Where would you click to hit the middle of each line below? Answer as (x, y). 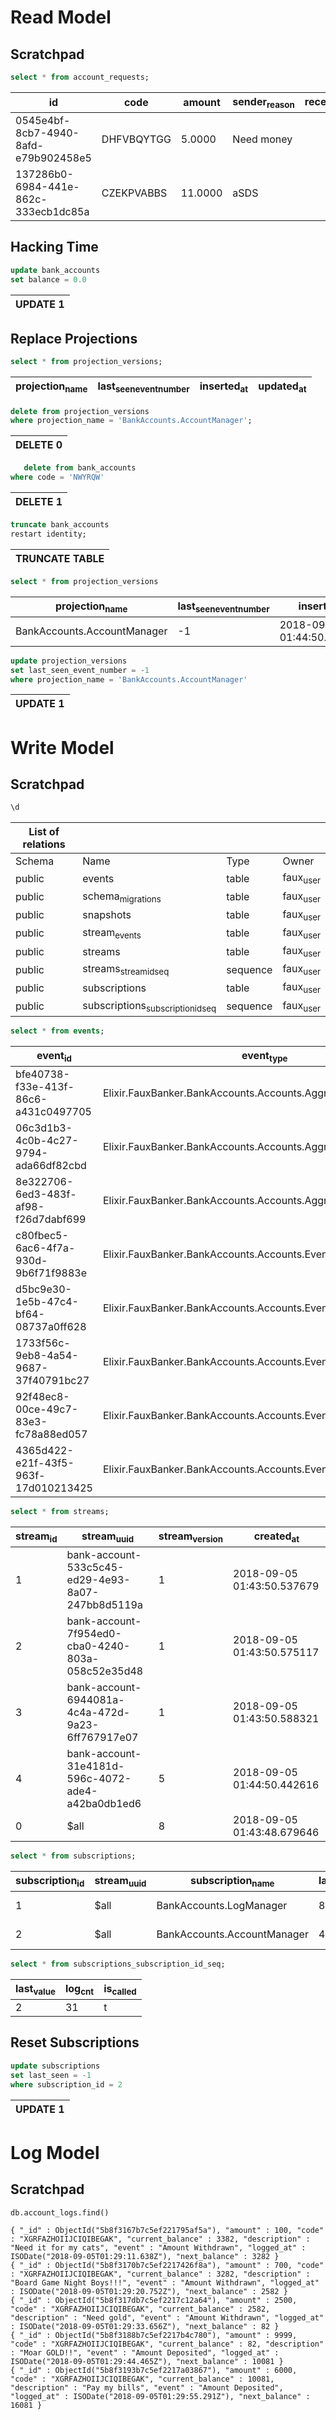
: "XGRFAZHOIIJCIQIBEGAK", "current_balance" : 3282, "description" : (160, 2274)
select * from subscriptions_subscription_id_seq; (118, 1964)
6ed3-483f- (46, 1194)
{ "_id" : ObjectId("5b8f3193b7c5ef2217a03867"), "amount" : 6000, (154, 2370)
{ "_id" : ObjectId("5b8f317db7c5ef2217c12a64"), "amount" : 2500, (154, 2300)
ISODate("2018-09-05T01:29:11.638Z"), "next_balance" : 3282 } (145, 2256)
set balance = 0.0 (48, 279)
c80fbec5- (42, 1235)
